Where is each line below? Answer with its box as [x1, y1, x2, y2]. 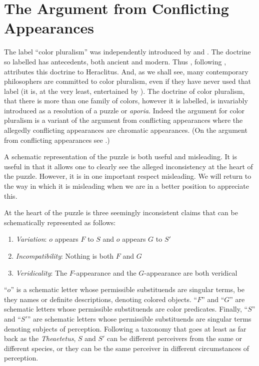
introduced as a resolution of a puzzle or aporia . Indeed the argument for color [4, 105, 245, 115]
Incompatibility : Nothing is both [15, 251, 114, 261]
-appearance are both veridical [144, 267, 237, 278]
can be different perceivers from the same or [107, 333, 242, 344]
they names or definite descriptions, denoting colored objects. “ [4, 294, 197, 304]
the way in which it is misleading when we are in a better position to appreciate [4, 181, 249, 191]
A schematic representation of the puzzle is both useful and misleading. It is [4, 151, 237, 162]
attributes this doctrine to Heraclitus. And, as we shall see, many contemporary [4, 66, 248, 76]
